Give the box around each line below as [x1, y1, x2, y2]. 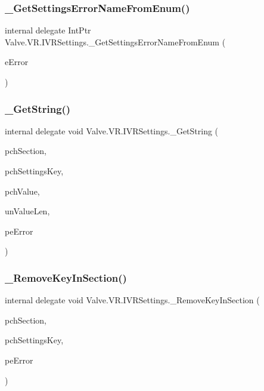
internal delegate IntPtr [5, 24, 91, 36]
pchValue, [5, 184, 40, 197]
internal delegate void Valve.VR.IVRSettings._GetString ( [5, 124, 219, 137]
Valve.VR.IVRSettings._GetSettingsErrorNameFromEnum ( [5, 35, 226, 48]
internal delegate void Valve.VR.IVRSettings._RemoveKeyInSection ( [5, 294, 260, 306]
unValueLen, [5, 205, 50, 217]
